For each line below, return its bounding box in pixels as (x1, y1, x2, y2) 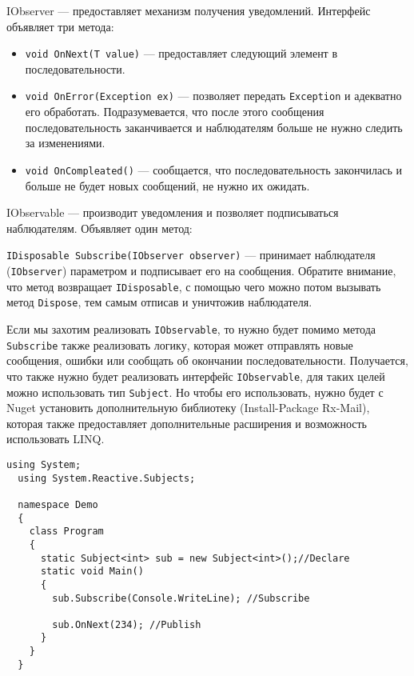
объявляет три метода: (6, 18, 114, 34)
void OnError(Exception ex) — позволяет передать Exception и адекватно (25, 87, 402, 104)
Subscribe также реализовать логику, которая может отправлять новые (6, 336, 353, 353)
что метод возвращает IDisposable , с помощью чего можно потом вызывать (6, 278, 381, 294)
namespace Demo (18, 498, 98, 510)
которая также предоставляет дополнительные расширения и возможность (6, 414, 368, 431)
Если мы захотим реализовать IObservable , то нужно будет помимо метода (6, 320, 376, 337)
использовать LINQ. (6, 430, 105, 447)
